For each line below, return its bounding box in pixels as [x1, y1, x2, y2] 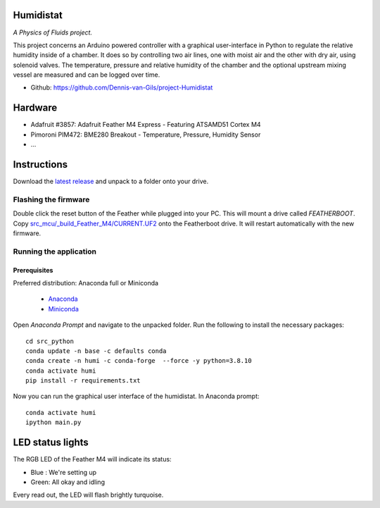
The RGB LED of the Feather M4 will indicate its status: [13, 455, 172, 464]
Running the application [13, 247, 96, 256]
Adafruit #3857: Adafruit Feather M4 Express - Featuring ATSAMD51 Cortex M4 [30, 120, 261, 129]
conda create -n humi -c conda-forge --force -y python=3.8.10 [25, 357, 253, 365]
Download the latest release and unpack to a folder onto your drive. [13, 177, 209, 186]
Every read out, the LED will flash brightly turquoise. [13, 490, 164, 500]
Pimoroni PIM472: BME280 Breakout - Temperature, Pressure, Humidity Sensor [30, 130, 261, 139]
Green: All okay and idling [30, 478, 106, 486]
